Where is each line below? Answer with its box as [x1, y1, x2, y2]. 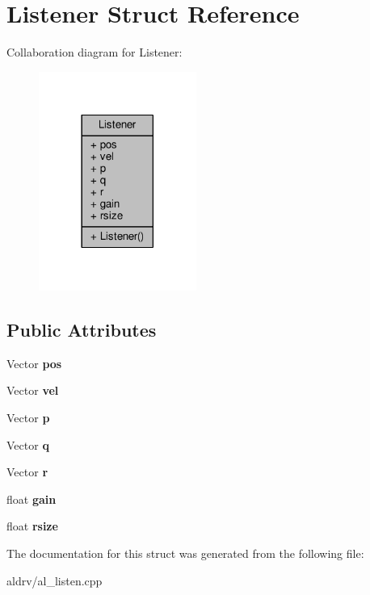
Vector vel [6, 382, 59, 399]
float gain [6, 490, 57, 507]
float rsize [6, 517, 58, 534]
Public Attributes [6, 316, 157, 341]
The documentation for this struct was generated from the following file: [6, 544, 364, 561]
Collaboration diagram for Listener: [6, 44, 183, 61]
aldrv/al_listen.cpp [6, 572, 103, 589]
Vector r [6, 463, 48, 480]
